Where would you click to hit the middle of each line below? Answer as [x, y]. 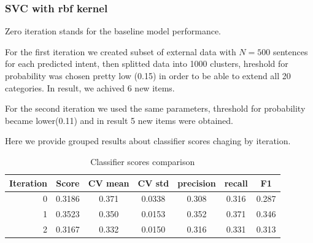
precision [197, 183]
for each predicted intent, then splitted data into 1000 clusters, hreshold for [147, 64]
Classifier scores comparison [143, 161]
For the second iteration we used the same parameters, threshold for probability [155, 108]
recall [236, 183]
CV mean [109, 183]
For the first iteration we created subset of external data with [121, 51]
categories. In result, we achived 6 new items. [90, 87]
